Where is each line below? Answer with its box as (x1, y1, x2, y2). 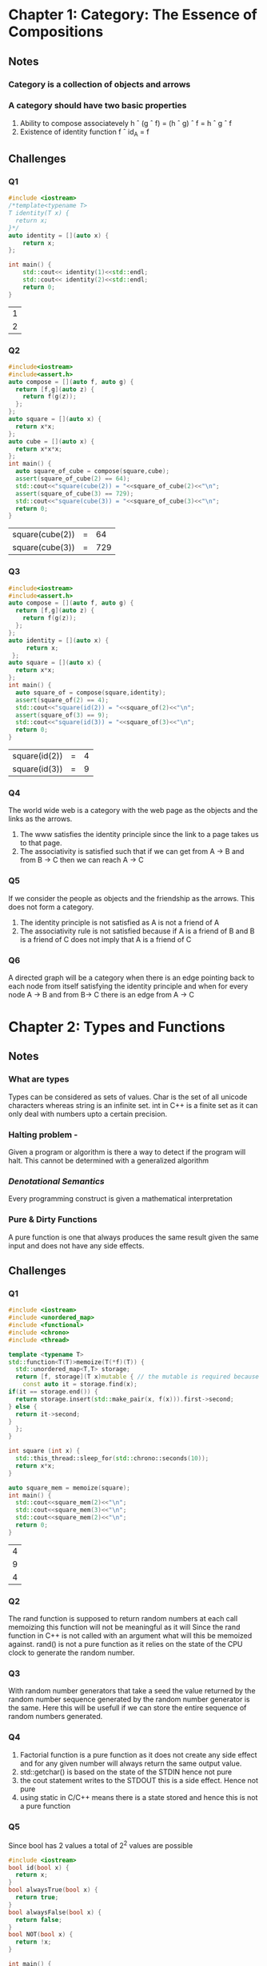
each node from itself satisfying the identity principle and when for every (8, 981, 249, 991)
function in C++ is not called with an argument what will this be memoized (8, 1631, 253, 1640)
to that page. (19, 838, 62, 847)
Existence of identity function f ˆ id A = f (19, 127, 149, 138)
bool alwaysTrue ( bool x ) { (8, 1886, 98, 1894)
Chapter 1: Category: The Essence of (8, 6, 257, 24)
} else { (8, 1402, 38, 1410)
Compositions (8, 22, 104, 41)
